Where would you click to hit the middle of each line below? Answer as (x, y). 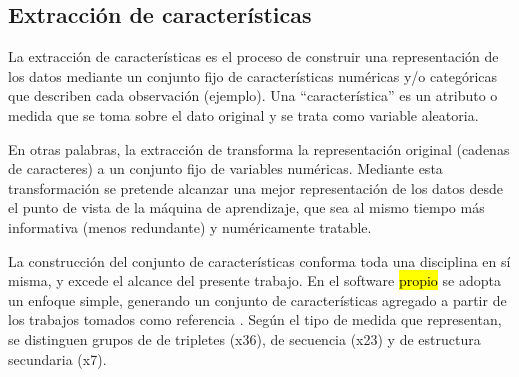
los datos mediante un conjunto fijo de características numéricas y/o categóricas (253, 75)
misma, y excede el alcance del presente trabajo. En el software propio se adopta (254, 280)
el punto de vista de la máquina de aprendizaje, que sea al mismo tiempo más (246, 207)
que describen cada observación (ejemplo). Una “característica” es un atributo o (253, 95)
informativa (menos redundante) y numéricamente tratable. (190, 226)
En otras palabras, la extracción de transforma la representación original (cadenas (259, 148)
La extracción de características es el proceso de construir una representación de (253, 56)
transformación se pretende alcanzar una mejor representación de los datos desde (255, 187)
